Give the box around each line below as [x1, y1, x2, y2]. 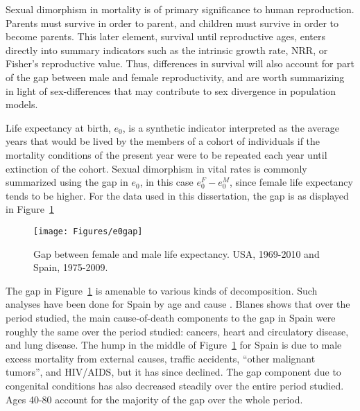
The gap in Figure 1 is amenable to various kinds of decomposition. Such [6, 283, 318, 297]
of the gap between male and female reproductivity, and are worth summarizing [6, 69, 345, 84]
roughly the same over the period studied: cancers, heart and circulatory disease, [6, 324, 349, 338]
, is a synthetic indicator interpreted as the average [122, 120, 340, 134]
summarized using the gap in [6, 175, 128, 189]
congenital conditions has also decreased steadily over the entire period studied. [6, 378, 344, 392]
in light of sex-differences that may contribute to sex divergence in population [6, 83, 336, 98]
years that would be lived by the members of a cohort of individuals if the [6, 134, 320, 148]
